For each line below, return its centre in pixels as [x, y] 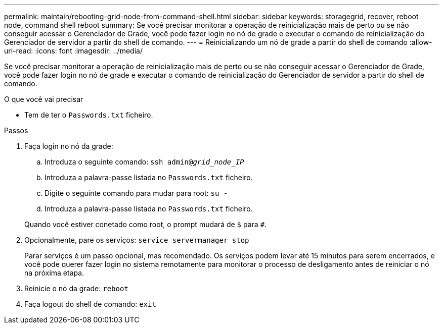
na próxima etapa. [54, 273]
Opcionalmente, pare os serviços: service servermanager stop [137, 240]
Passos [16, 130]
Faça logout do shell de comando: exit [90, 304]
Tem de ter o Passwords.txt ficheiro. [89, 115]
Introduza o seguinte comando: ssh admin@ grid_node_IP [144, 162]
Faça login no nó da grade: [69, 146]
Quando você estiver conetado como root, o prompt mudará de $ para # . [146, 224]
